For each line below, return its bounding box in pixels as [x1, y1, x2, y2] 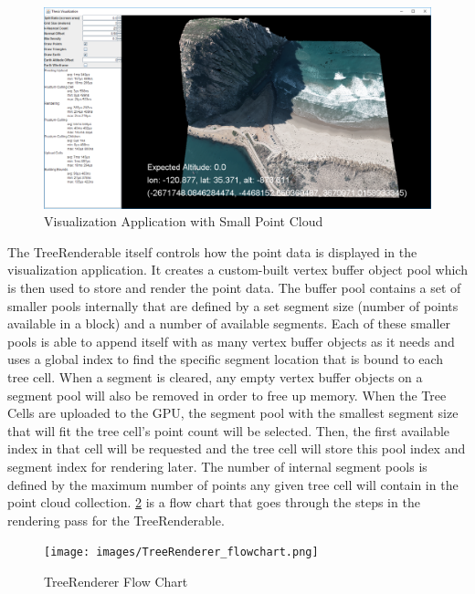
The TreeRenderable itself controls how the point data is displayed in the [7, 242, 417, 261]
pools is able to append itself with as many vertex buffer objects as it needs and [7, 331, 455, 350]
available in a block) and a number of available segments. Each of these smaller [7, 314, 451, 333]
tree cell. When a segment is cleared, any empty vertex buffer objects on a [7, 368, 423, 387]
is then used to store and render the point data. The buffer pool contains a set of [7, 278, 461, 297]
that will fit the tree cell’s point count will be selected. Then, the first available [7, 421, 450, 440]
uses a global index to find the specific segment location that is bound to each [7, 349, 444, 369]
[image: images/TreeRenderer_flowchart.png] [44, 546, 319, 559]
